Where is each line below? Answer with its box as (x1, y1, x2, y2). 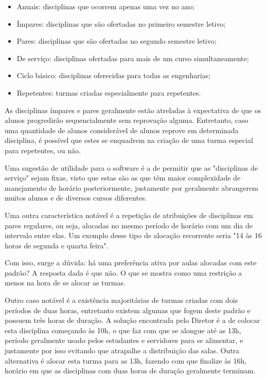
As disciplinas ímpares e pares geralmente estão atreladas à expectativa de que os (5, 104, 261, 115)
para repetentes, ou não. (5, 145, 81, 155)
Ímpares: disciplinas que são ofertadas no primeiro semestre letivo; (16, 18, 226, 29)
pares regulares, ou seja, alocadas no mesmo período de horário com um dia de (5, 220, 253, 230)
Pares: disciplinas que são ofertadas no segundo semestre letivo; (16, 35, 217, 46)
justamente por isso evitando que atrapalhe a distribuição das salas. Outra (5, 345, 240, 356)
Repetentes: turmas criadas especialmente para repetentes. (16, 87, 201, 98)
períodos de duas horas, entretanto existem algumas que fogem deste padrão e (5, 304, 251, 315)
